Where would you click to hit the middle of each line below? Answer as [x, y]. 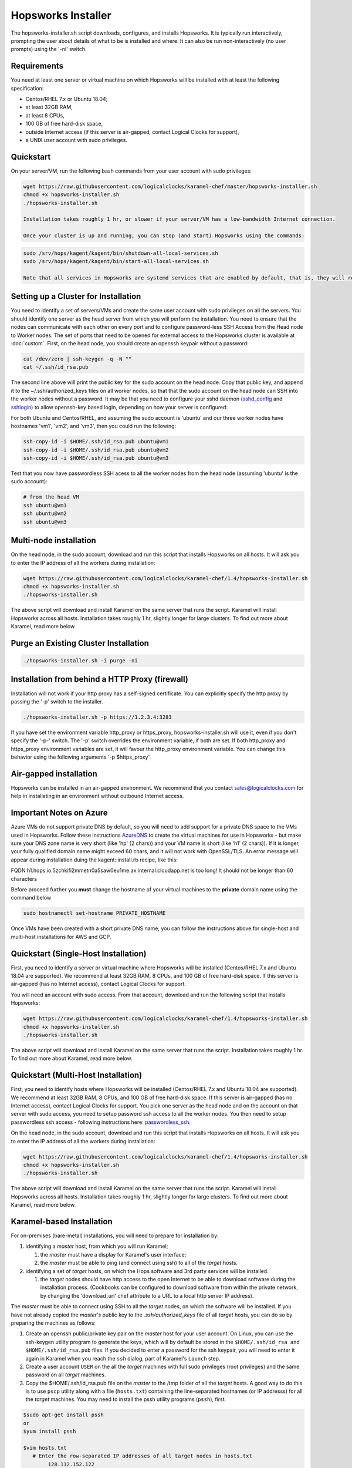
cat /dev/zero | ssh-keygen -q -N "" [77, 359]
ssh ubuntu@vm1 [45, 505]
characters [24, 878]
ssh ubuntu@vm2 [45, 514]
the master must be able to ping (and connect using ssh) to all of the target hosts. [139, 1263]
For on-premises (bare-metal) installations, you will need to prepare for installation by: [115, 1235]
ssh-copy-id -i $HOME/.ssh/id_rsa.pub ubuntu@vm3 [96, 458]
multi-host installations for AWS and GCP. [61, 937]
